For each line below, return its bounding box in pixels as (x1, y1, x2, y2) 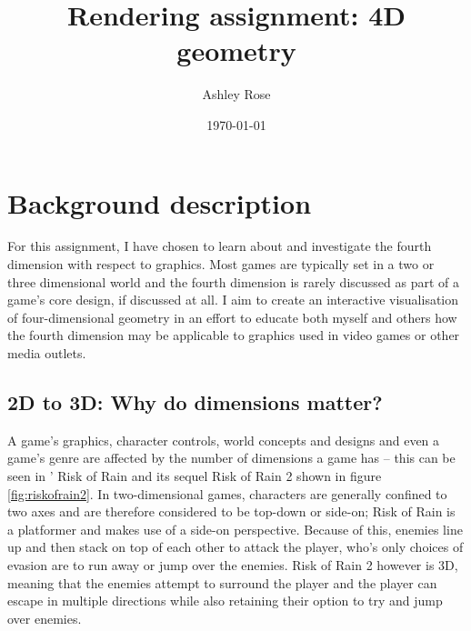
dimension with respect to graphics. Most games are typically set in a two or (7, 255, 435, 274)
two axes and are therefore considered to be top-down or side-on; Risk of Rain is (7, 502, 456, 521)
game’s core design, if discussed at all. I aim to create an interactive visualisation (7, 290, 459, 309)
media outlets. (7, 344, 86, 362)
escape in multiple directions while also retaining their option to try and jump (7, 591, 443, 610)
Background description (7, 184, 312, 221)
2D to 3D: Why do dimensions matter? (7, 387, 383, 416)
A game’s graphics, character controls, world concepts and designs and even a (7, 430, 440, 449)
